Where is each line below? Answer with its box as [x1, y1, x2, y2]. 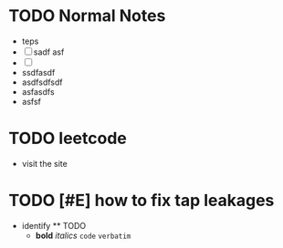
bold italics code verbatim [35, 230, 131, 241]
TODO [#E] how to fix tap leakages [8, 191, 275, 211]
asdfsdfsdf [21, 77, 63, 88]
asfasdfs [21, 86, 56, 97]
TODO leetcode [8, 129, 127, 149]
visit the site [21, 158, 68, 169]
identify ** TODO [21, 220, 87, 231]
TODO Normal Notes [8, 5, 166, 26]
